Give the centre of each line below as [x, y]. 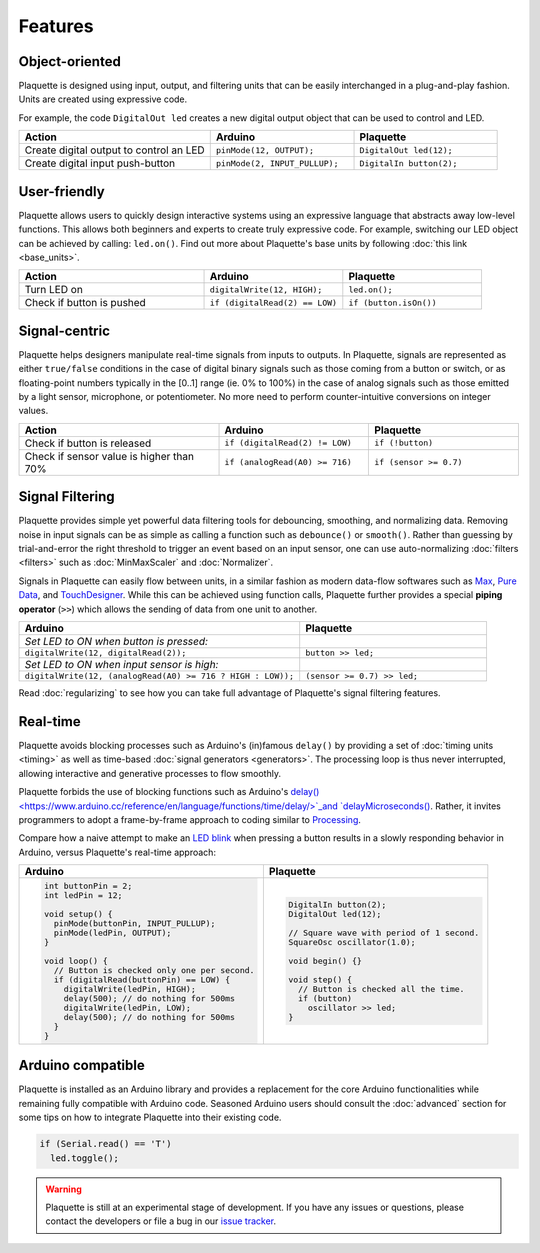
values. [33, 411]
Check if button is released [88, 443]
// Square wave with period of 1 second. [384, 932]
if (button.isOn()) [392, 302]
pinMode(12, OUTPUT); [265, 150]
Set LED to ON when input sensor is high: [121, 665]
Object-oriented [70, 61]
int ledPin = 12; [83, 895]
